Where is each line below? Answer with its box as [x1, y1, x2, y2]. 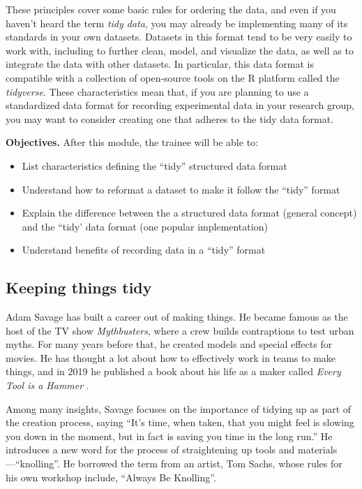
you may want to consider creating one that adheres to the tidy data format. [6, 111, 334, 126]
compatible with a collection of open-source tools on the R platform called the [6, 70, 340, 85]
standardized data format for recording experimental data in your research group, [6, 98, 354, 112]
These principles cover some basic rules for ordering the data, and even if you [6, 2, 336, 16]
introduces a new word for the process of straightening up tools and [6, 442, 295, 457]
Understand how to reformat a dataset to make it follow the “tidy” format [22, 182, 340, 196]
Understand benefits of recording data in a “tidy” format [22, 242, 266, 257]
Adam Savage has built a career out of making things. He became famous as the [6, 309, 348, 324]
